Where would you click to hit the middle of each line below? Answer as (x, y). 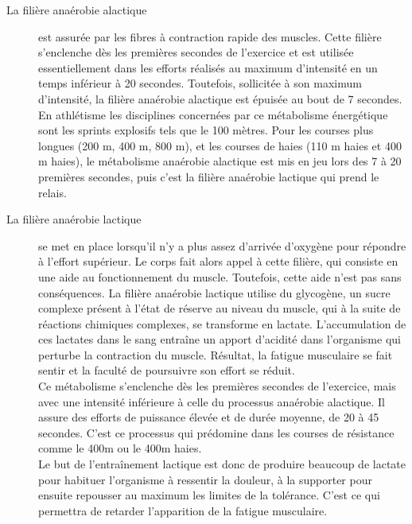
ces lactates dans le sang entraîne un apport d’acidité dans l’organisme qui (220, 339)
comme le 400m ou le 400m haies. (120, 448)
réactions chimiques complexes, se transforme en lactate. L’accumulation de (222, 323)
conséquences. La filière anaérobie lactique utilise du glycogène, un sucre (214, 292)
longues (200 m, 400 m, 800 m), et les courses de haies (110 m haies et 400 (220, 145)
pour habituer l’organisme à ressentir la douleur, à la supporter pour (205, 479)
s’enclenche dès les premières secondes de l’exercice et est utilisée (196, 52)
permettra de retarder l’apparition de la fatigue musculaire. (183, 510)
